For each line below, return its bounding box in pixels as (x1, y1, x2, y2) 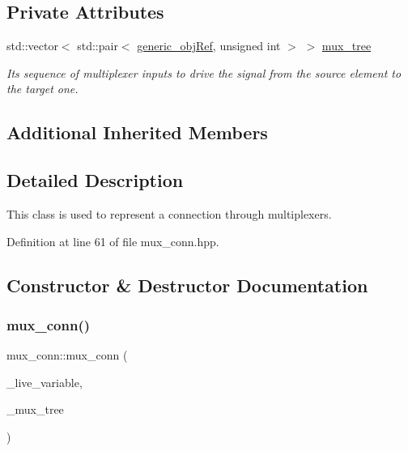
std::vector (6, 37, 58, 54)
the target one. (6, 80, 79, 97)
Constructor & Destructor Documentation (6, 272, 368, 297)
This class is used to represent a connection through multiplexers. (6, 205, 332, 222)
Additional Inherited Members (6, 120, 268, 145)
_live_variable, (6, 373, 83, 390)
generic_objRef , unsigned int (137, 37, 281, 54)
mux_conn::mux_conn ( (6, 347, 128, 364)
